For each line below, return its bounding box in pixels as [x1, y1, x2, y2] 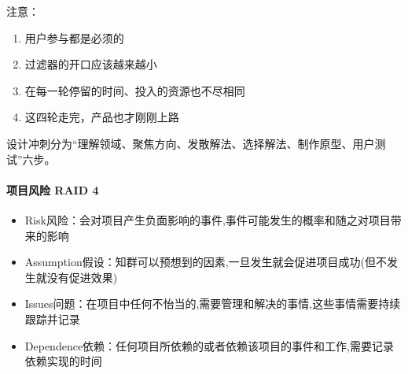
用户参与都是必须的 [24, 29, 124, 46]
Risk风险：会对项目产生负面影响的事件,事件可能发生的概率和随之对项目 [24, 211, 391, 228]
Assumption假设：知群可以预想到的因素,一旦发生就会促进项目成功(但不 [24, 254, 388, 270]
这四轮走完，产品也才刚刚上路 [24, 109, 179, 125]
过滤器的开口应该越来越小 [24, 56, 157, 72]
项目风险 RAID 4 [6, 181, 99, 198]
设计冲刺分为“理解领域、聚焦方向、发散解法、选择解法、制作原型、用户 [6, 135, 375, 151]
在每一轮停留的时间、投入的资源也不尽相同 [24, 82, 245, 98]
